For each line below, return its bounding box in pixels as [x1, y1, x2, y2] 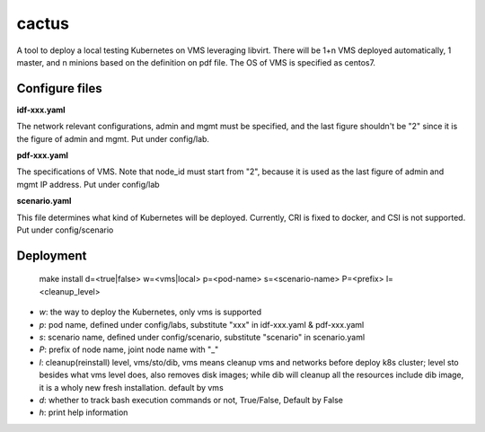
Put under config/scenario [16, 225, 114, 235]
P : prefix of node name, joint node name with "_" [39, 344, 219, 355]
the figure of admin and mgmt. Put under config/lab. [16, 133, 210, 144]
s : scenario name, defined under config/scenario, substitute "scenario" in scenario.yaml [39, 331, 366, 342]
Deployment [16, 248, 87, 263]
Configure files [16, 81, 102, 96]
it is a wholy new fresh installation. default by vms [39, 382, 224, 392]
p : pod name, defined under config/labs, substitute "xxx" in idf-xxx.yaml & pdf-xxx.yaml [39, 319, 365, 330]
